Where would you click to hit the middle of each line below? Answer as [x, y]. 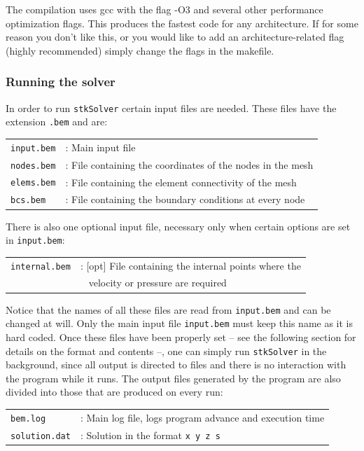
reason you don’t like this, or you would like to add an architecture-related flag [175, 37]
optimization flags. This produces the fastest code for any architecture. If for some [182, 23]
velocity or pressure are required [157, 283]
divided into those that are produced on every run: [114, 392]
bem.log [28, 418]
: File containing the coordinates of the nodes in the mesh [189, 164]
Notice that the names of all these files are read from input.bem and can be [168, 309]
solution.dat [41, 436]
